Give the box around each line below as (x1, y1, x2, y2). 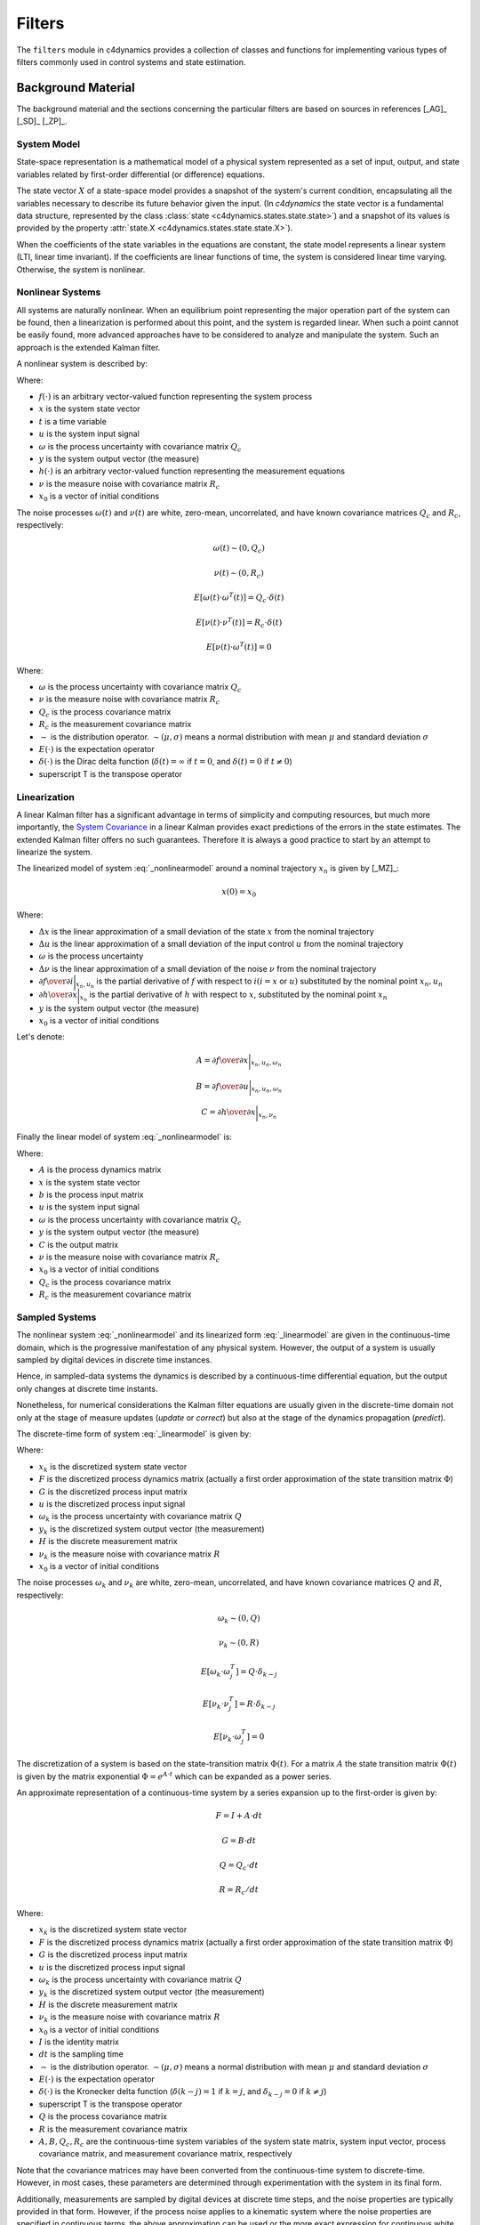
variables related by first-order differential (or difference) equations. (16, 169, 266, 180)
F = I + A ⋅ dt (215, 1811, 262, 1821)
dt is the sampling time (38, 2049, 124, 2059)
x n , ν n (258, 1111, 277, 1121)
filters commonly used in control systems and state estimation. (16, 56, 246, 67)
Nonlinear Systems (16, 286, 101, 298)
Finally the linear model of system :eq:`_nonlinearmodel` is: (16, 1131, 233, 1143)
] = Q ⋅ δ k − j (236, 1666, 277, 1679)
